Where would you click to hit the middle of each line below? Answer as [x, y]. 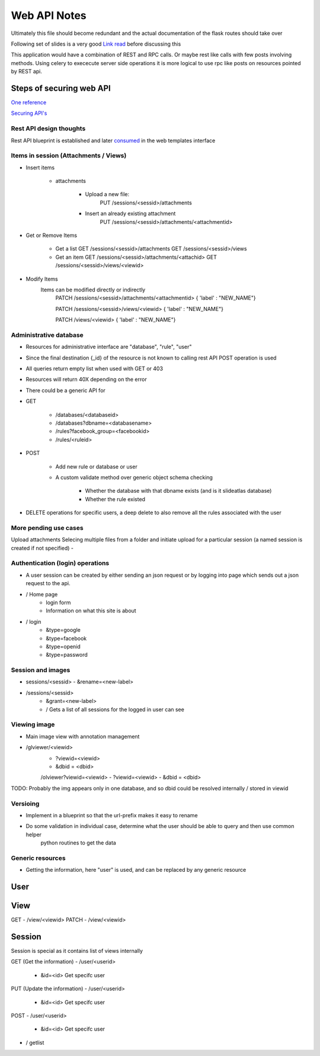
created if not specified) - [42, 548]
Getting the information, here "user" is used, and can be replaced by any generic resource [136, 870]
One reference [29, 102]
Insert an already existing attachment [130, 214]
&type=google [63, 630]
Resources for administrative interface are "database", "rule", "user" [109, 347]
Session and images [41, 670]
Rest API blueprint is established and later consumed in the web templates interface [113, 140]
